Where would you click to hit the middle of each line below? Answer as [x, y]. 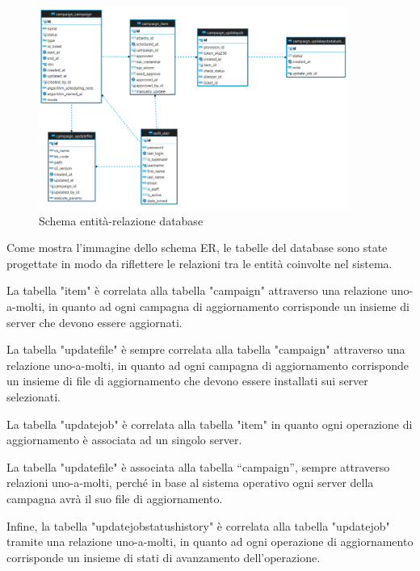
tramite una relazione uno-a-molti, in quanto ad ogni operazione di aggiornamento [210, 542]
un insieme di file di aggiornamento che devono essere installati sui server [187, 381]
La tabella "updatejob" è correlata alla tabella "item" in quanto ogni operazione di [210, 424]
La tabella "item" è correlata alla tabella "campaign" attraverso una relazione [197, 290]
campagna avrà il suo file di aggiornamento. [115, 498]
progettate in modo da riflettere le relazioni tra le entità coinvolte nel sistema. [199, 263]
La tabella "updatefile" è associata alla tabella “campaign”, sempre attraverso [198, 466]
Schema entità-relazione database [121, 220]
